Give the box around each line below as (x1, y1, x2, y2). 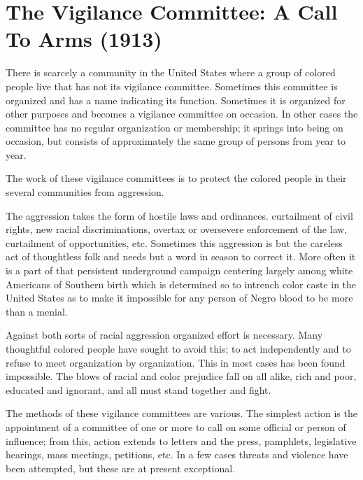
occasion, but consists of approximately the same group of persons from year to (6, 134, 346, 148)
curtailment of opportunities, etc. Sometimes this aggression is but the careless (6, 235, 343, 250)
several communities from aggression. (6, 185, 164, 199)
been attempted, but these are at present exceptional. (6, 460, 236, 475)
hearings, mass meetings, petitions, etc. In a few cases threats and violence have (6, 447, 348, 462)
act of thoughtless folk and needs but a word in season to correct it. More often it (6, 249, 356, 264)
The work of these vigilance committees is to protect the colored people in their (6, 171, 347, 185)
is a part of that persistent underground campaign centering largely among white (6, 263, 353, 278)
